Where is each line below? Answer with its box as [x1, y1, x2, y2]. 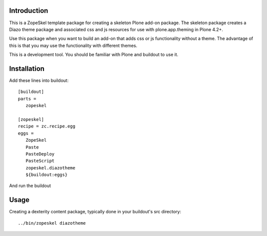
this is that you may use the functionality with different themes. [9, 42, 137, 48]
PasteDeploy [25, 151, 55, 157]
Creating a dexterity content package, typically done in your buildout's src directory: [9, 209, 181, 215]
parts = [18, 96, 37, 101]
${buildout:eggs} [25, 172, 68, 178]
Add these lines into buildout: [9, 77, 69, 83]
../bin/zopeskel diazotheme [18, 220, 86, 226]
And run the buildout [9, 183, 51, 189]
